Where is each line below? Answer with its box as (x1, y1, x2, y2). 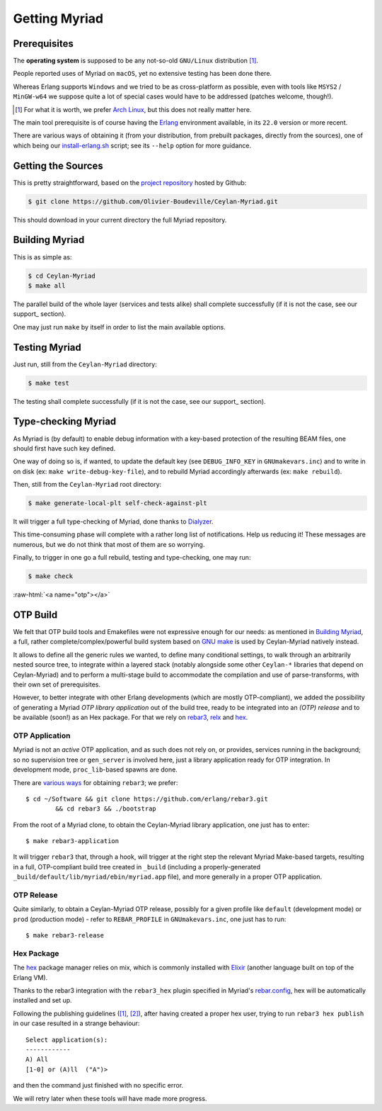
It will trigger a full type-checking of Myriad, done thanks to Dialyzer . (13, 517, 214, 526)
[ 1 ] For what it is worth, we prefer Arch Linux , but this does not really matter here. (15, 105, 252, 113)
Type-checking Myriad (13, 415, 117, 428)
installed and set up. (13, 996, 72, 1005)
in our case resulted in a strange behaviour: (13, 1019, 140, 1027)
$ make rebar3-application (25, 837, 120, 845)
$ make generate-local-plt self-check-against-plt (28, 500, 208, 507)
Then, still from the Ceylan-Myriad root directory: (13, 480, 162, 489)
